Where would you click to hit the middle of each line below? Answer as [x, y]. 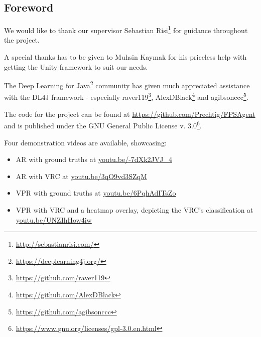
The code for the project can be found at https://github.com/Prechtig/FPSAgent [130, 114]
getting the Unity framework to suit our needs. [76, 66]
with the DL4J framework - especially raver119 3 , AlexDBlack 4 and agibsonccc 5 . [126, 96]
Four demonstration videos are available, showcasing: [85, 142]
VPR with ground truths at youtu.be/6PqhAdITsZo [96, 193]
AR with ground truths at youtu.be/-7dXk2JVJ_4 [94, 159]
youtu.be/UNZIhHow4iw [54, 219]
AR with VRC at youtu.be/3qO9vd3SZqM [81, 176]
